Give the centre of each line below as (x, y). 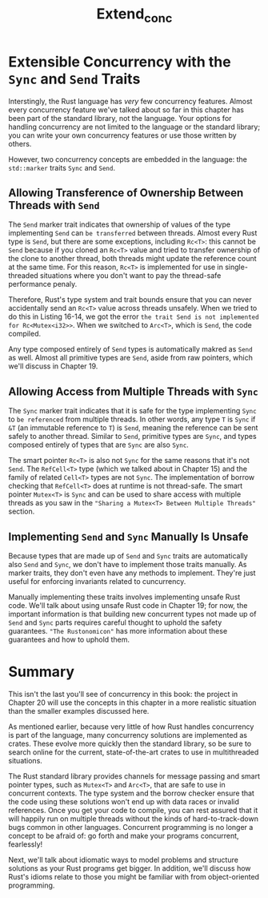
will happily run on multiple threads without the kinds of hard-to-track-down (133, 819)
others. (20, 143)
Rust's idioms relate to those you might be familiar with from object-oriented (134, 876)
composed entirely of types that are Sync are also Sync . (99, 445)
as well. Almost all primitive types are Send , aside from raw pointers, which (131, 358)
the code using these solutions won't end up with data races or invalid (124, 801)
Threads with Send (54, 205)
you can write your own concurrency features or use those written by (123, 135)
